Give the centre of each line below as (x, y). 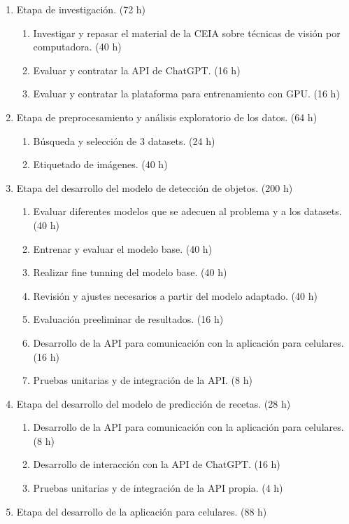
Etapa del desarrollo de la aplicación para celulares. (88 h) (142, 511)
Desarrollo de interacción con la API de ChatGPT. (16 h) (157, 464)
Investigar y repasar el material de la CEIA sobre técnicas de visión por (187, 33)
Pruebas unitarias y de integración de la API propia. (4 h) (158, 488)
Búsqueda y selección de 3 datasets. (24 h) (124, 140)
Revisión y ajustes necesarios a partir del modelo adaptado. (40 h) (175, 295)
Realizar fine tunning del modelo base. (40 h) (130, 272)
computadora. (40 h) (77, 47)
